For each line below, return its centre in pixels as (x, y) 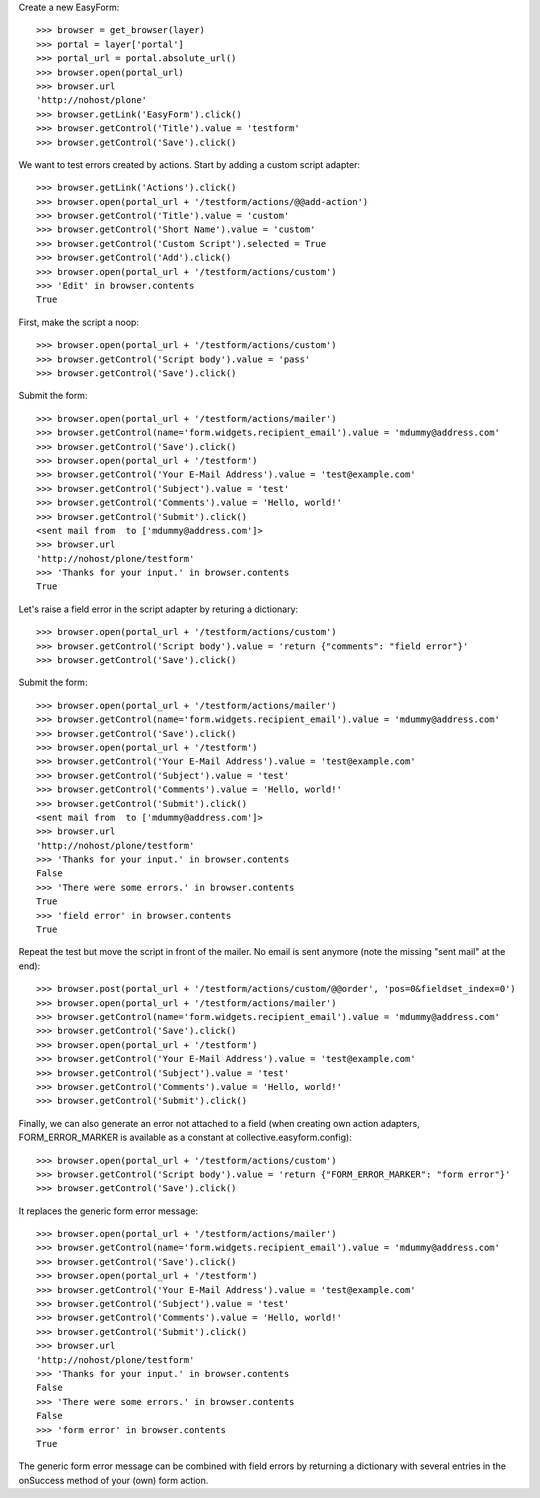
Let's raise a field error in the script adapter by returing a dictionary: (158, 609)
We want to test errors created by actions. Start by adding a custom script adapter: (189, 164)
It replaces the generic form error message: (108, 1211)
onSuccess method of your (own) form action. (113, 1480)
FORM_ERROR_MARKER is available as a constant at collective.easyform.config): (185, 1137)
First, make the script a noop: (79, 322)
